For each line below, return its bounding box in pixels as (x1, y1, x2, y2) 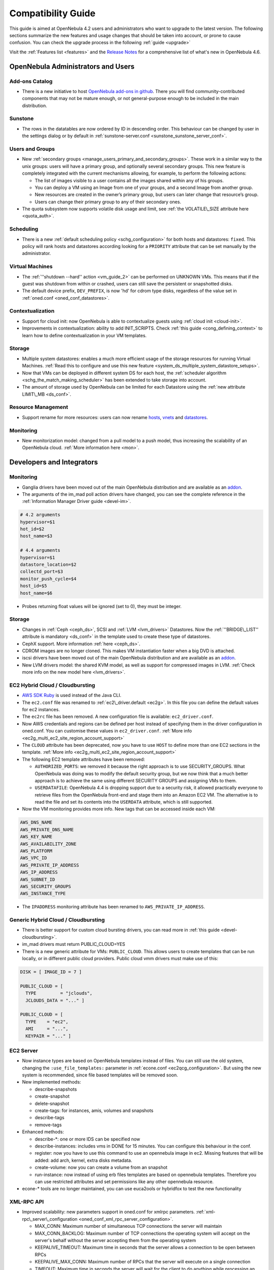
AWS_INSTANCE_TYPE (20, 891, 66, 897)
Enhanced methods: (22, 1129, 64, 1135)
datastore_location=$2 (20, 562, 77, 567)
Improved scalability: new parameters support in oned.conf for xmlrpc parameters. (22, 1209, 195, 1215)
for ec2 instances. (22, 706, 60, 712)
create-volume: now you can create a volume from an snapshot (35, 1164, 167, 1170)
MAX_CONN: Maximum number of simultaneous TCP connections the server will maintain (35, 1223, 222, 1229)
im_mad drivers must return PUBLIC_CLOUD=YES (22, 941, 125, 947)
